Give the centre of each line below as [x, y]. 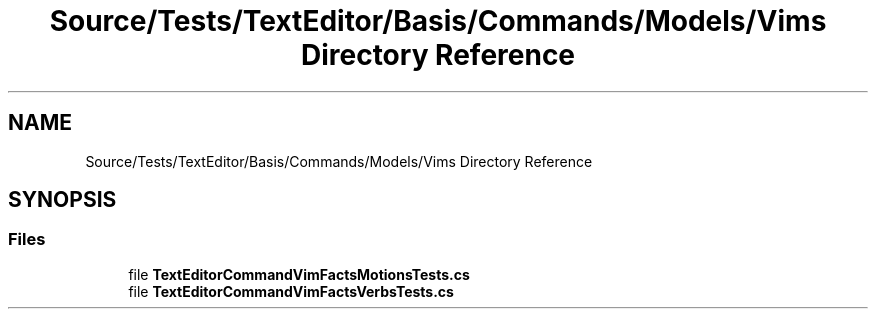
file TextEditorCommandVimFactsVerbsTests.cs [291, 291]
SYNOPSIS [62, 200]
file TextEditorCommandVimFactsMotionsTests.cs [299, 274]
